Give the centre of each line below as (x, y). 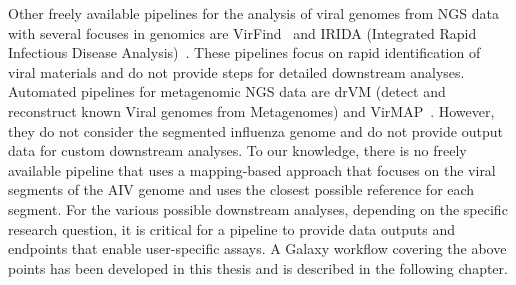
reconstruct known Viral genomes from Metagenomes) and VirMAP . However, (251, 110)
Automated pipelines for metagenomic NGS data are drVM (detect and (227, 91)
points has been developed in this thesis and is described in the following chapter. (258, 267)
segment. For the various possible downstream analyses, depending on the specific (258, 208)
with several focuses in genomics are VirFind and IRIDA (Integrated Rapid (242, 32)
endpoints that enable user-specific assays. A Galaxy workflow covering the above (257, 248)
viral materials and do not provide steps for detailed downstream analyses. (236, 71)
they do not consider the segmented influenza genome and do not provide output (255, 130)
